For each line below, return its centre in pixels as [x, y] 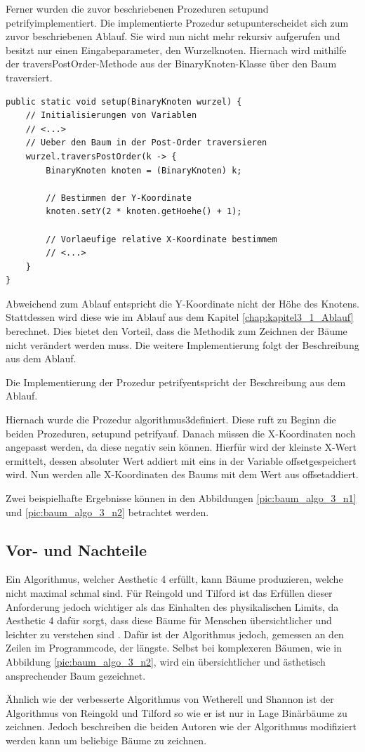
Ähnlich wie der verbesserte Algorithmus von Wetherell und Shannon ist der [170, 699]
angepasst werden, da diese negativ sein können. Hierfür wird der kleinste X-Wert [181, 447]
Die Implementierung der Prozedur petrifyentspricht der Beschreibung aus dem [176, 382]
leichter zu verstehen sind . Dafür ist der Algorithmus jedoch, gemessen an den [175, 634]
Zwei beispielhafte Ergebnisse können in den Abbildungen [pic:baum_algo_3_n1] [181, 498]
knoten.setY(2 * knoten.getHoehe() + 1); [144, 212]
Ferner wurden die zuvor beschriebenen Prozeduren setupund [137, 8]
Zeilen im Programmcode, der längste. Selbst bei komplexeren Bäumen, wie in [174, 648]
